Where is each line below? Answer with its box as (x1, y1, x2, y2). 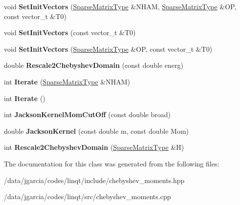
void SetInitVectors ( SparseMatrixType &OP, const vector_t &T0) (4, 43, 213, 54)
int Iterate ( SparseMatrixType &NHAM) (4, 76, 131, 86)
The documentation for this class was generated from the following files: (4, 158, 219, 168)
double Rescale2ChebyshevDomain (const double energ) (4, 60, 184, 70)
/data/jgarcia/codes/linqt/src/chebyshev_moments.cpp (4, 191, 171, 202)
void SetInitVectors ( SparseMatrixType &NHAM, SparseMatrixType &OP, (4, 1, 237, 11)
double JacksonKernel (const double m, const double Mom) (4, 125, 189, 136)
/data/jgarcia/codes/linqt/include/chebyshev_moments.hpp (4, 175, 185, 185)
